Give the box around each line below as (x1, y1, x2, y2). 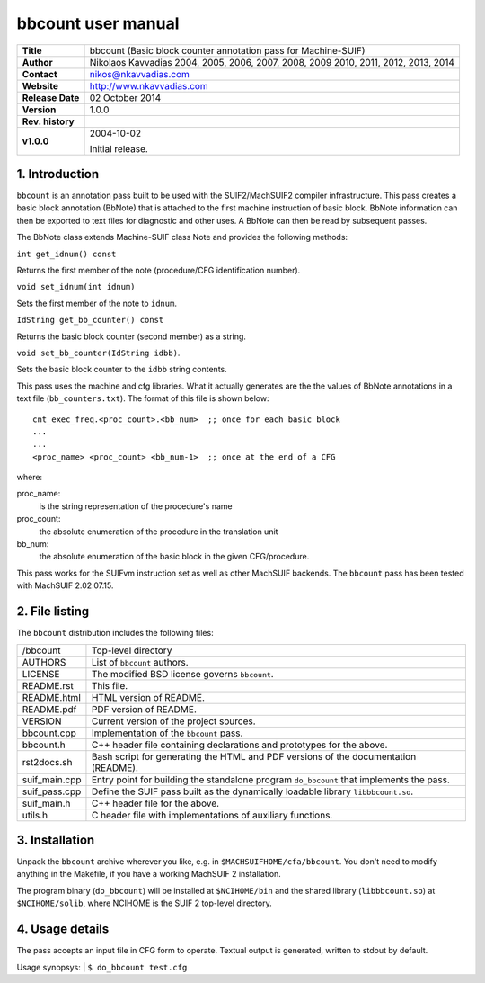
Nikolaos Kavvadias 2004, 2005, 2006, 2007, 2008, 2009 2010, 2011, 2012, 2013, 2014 (89, 56, 455, 68)
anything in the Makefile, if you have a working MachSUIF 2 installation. (16, 869, 282, 880)
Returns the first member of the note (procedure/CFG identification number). (16, 265, 301, 276)
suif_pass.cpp (22, 785, 82, 798)
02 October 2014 (89, 91, 162, 103)
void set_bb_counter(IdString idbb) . (16, 347, 181, 358)
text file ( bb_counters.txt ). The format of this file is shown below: (16, 393, 269, 404)
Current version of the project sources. (91, 715, 256, 728)
